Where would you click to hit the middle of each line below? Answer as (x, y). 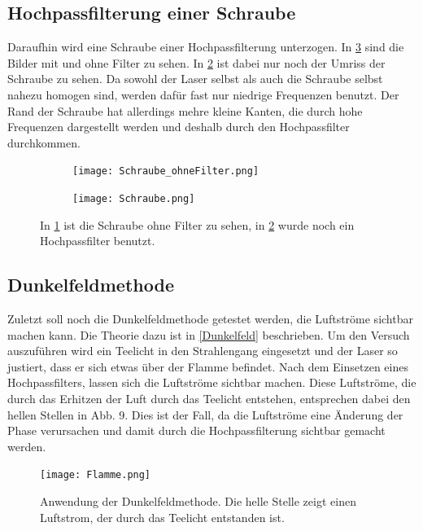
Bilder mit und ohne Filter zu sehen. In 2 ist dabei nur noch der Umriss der (196, 62)
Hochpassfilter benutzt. (98, 241)
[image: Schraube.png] (134, 199)
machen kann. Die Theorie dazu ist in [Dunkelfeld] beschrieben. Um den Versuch (209, 334)
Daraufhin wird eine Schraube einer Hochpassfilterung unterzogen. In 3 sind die (206, 47)
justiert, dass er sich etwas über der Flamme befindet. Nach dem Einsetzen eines (208, 366)
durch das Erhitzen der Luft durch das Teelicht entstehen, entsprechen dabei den (209, 399)
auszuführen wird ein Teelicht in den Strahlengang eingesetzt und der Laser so (203, 351)
